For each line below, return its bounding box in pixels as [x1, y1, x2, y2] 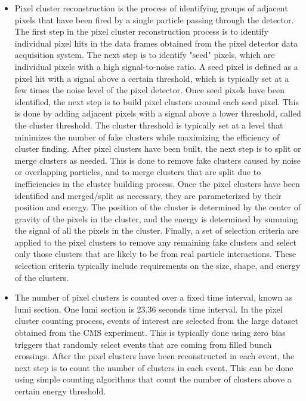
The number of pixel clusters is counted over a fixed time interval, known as [14, 291, 293, 304]
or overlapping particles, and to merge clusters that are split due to [14, 166, 261, 178]
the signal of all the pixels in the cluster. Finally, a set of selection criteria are [14, 224, 299, 237]
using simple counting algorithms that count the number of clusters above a [14, 373, 292, 385]
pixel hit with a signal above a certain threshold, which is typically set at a [14, 72, 289, 84]
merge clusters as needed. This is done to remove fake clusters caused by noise [14, 154, 301, 166]
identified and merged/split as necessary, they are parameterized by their [14, 189, 282, 201]
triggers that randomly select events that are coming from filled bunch [14, 338, 272, 350]
